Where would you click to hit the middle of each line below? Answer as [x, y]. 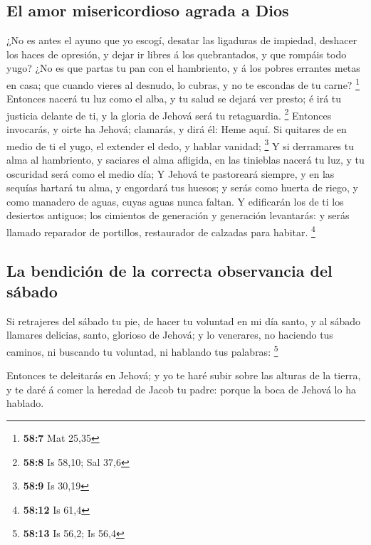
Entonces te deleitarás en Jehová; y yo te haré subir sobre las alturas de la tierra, [184, 375]
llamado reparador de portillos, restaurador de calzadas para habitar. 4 [161, 231]
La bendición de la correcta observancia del [169, 270]
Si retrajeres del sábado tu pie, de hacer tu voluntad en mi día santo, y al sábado [184, 321]
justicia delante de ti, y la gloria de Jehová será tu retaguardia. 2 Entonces [169, 114]
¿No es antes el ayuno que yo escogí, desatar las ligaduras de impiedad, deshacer [182, 40]
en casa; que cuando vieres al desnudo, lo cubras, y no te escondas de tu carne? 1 [183, 83]
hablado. [25, 403]
